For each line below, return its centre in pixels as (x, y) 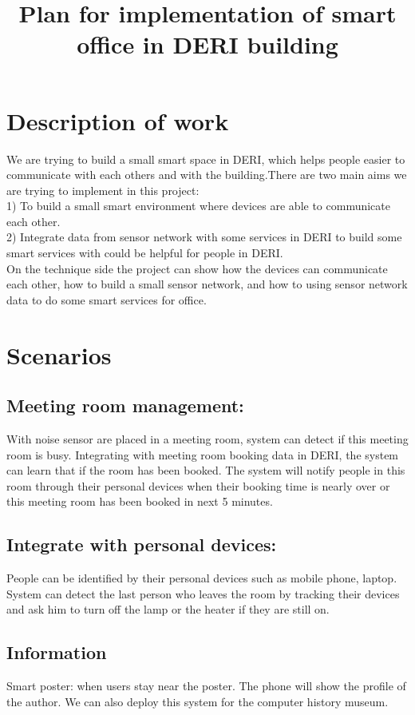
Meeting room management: (125, 405)
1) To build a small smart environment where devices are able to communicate (198, 206)
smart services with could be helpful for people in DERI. (145, 253)
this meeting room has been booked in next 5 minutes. (140, 501)
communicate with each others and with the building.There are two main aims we (207, 175)
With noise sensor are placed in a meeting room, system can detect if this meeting (207, 439)
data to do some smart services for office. (107, 299)
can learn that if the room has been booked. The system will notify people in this (206, 470)
